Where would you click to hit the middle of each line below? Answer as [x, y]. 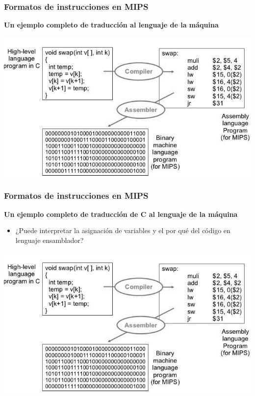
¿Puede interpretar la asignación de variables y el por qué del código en [123, 230]
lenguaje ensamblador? [50, 240]
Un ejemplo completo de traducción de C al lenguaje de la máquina [121, 214]
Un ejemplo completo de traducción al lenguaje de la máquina [111, 25]
